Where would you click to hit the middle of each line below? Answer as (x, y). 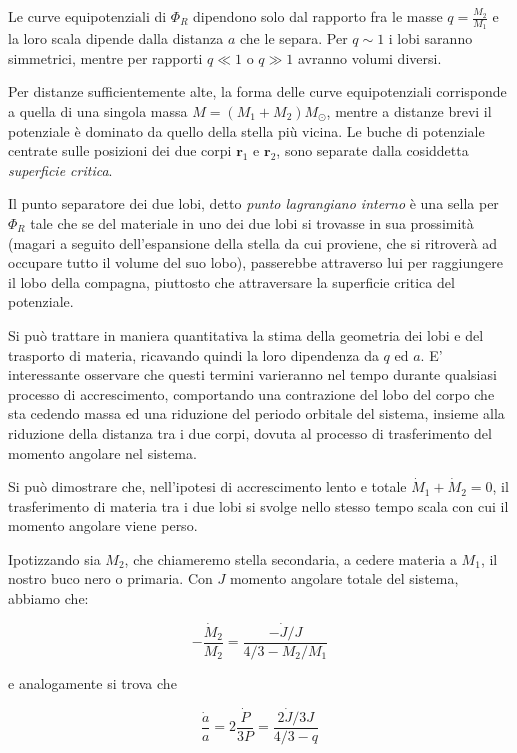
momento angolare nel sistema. (102, 452)
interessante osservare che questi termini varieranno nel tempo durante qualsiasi (252, 374)
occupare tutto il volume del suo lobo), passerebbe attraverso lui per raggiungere (255, 262)
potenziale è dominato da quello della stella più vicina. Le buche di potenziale (246, 130)
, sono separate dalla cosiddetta (372, 150)
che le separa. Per (294, 38)
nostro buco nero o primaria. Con (110, 578)
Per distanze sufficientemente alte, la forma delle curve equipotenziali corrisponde (257, 91)
